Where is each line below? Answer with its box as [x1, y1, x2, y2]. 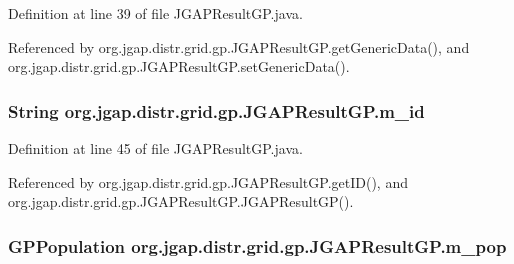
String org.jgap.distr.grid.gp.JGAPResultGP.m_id [8, 98, 425, 123]
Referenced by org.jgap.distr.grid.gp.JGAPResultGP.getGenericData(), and [8, 36, 470, 57]
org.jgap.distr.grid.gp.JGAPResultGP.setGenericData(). [8, 56, 350, 77]
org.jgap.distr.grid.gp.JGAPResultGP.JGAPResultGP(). [8, 191, 354, 212]
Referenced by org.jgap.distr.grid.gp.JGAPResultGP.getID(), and [8, 171, 408, 192]
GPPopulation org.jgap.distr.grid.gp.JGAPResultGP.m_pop [8, 233, 507, 258]
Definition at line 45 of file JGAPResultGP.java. [8, 138, 303, 158]
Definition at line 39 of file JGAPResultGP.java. [8, 3, 303, 23]
